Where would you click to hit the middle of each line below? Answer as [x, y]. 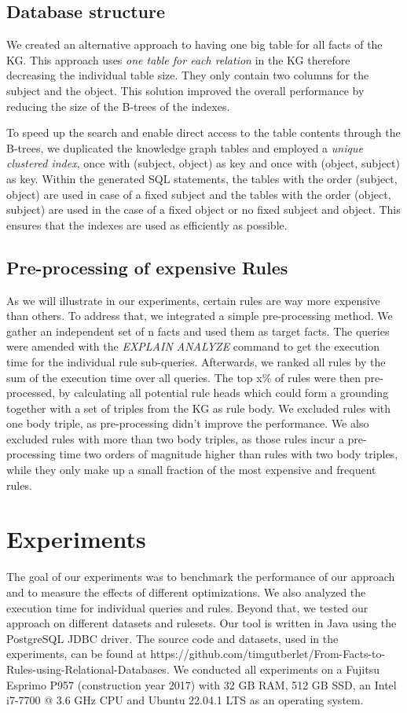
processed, [31, 393]
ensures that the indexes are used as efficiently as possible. [147, 224]
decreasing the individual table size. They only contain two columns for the [188, 75]
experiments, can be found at [77, 654]
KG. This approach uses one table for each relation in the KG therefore [178, 59]
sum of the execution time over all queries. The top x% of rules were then [184, 377]
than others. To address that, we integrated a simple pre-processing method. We [200, 316]
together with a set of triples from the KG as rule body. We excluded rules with [199, 408]
